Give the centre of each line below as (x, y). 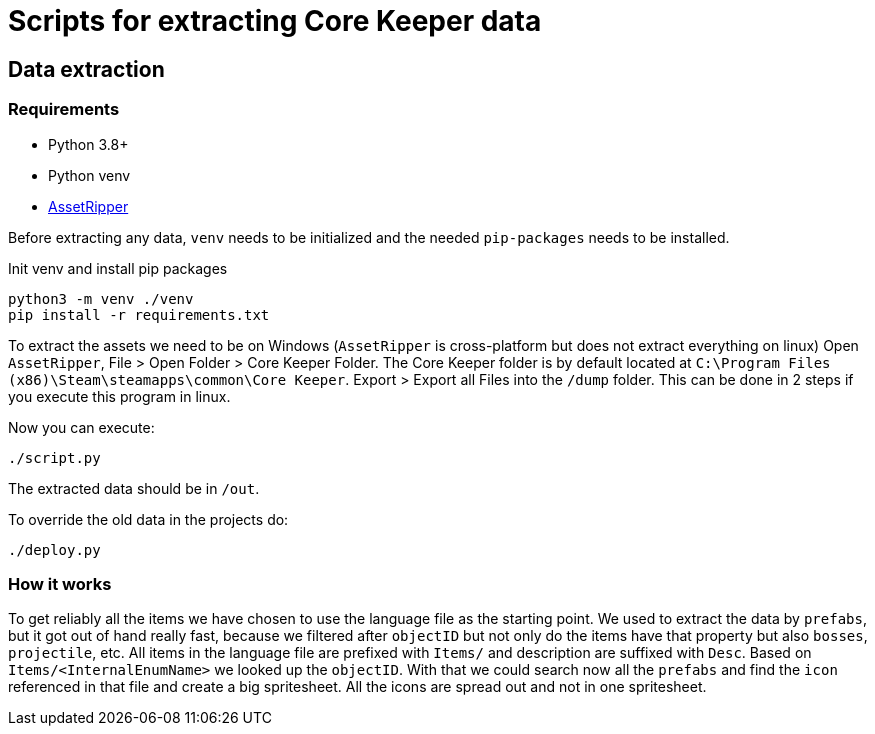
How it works (60, 583)
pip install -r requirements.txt (139, 314)
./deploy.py (54, 549)
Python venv (89, 175)
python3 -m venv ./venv (101, 298)
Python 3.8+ (88, 144)
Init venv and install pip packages (118, 268)
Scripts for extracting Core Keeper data (275, 21)
